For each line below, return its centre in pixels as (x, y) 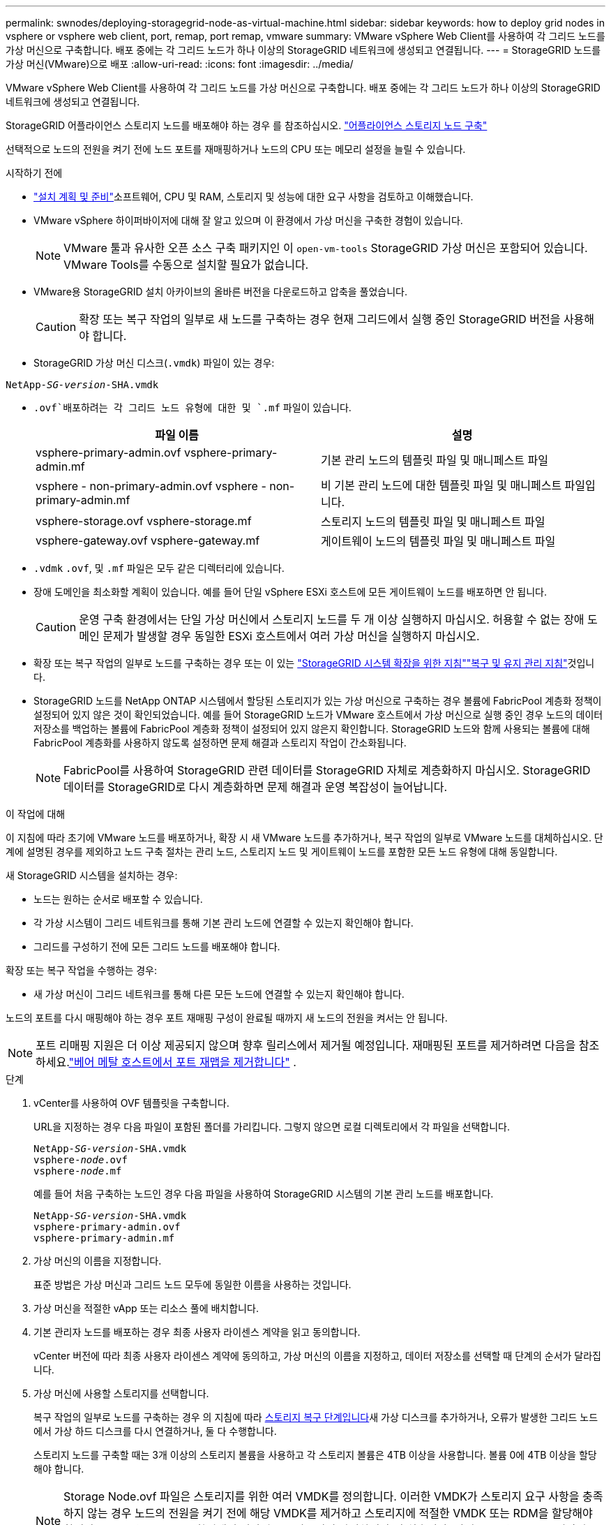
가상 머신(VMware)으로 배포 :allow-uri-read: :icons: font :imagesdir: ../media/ (180, 64)
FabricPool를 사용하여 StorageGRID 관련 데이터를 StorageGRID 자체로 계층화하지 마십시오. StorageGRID (327, 770)
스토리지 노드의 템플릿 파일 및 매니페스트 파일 (433, 522)
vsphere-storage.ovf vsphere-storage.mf (144, 521)
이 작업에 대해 (36, 814)
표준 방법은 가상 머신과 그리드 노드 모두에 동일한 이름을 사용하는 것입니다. (193, 1284)
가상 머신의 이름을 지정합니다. (98, 1261)
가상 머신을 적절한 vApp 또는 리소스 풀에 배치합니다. (146, 1308)
